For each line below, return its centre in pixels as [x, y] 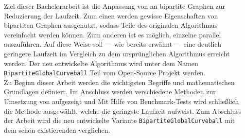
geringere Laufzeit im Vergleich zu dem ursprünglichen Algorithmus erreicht [117, 53]
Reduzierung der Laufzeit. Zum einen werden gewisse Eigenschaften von [111, 15]
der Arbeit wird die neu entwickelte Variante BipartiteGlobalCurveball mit [120, 120]
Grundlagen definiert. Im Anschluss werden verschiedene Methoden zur [110, 92]
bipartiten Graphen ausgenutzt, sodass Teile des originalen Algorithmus [111, 25]
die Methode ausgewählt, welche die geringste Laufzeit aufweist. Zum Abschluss [123, 111]
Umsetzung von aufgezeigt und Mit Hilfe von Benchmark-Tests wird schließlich [122, 101]
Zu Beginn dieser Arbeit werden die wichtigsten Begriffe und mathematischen [119, 82]
